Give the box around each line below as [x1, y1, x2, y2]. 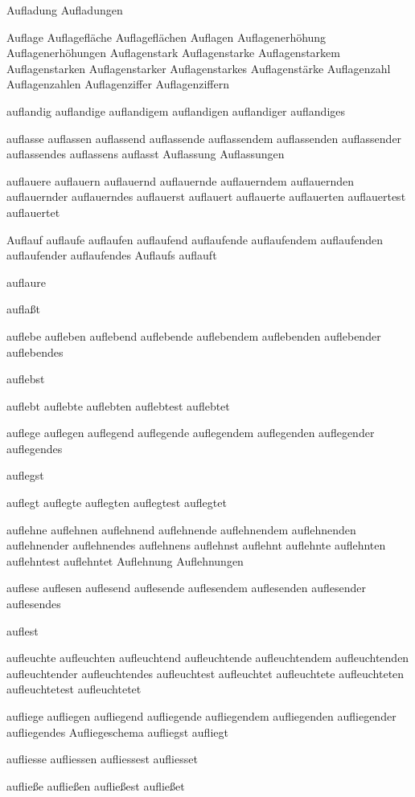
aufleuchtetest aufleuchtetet [6, 681, 142, 697]
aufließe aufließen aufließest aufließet [6, 777, 185, 794]
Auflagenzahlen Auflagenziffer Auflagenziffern [6, 76, 229, 92]
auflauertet [6, 203, 60, 220]
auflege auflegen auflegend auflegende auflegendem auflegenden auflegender [6, 424, 375, 441]
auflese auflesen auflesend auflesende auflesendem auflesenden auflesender [6, 579, 367, 596]
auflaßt [6, 300, 41, 317]
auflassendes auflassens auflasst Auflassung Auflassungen [6, 145, 285, 162]
